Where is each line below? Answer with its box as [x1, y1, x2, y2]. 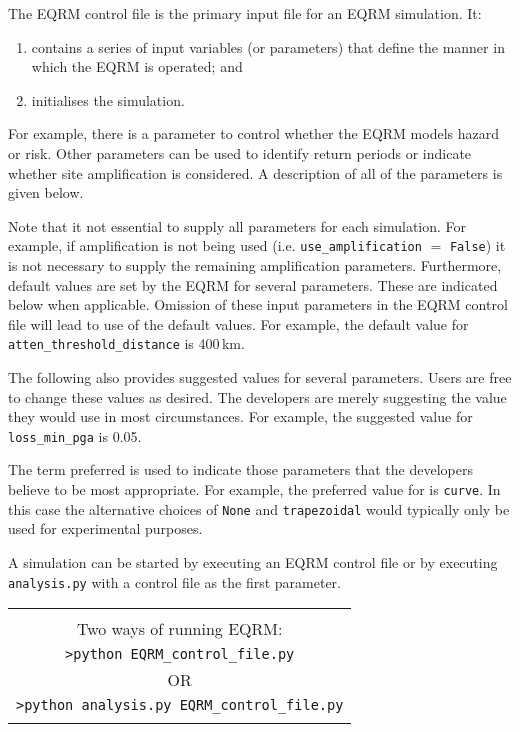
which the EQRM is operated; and [31, 56, 243, 77]
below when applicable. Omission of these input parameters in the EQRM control [8, 294, 508, 315]
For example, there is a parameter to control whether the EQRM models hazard [8, 123, 499, 144]
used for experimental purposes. [8, 518, 203, 539]
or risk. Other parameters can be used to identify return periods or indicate [8, 142, 472, 163]
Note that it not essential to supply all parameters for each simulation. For [8, 215, 467, 236]
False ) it [449, 235, 506, 256]
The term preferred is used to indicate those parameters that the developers [8, 459, 473, 480]
